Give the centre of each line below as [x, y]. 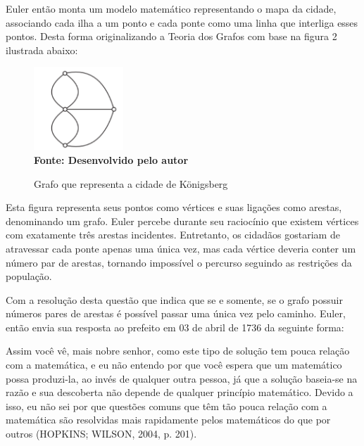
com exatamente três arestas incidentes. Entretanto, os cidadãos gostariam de [173, 235]
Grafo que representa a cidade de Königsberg [131, 183]
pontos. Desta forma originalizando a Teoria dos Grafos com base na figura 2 [171, 36]
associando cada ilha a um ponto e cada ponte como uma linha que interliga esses [182, 22]
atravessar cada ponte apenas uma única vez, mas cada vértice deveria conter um [181, 248]
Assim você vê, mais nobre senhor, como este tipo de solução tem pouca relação [178, 351]
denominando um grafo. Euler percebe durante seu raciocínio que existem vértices [182, 221]
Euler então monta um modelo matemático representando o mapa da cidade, [171, 8]
